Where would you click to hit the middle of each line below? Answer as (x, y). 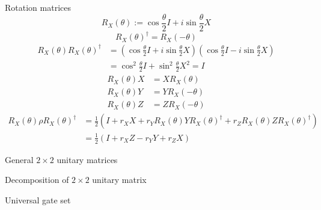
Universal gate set (38, 199)
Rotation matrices (38, 7)
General (19, 159)
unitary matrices (87, 159)
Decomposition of (37, 180)
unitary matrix (119, 180)
